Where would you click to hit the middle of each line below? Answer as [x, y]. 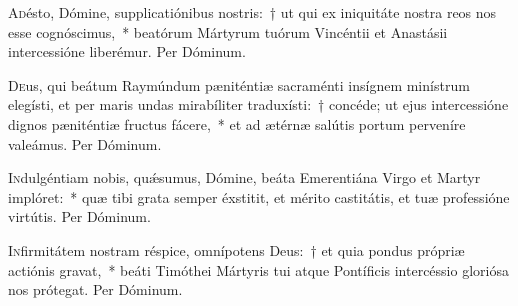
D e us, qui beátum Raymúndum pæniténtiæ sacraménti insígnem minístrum [239, 84]
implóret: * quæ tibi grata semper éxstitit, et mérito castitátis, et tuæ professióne [259, 196]
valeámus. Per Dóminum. [85, 143]
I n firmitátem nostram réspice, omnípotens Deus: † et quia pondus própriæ [236, 249]
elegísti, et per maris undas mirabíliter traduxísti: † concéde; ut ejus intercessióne [258, 104]
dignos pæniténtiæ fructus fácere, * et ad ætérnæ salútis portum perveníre [237, 123]
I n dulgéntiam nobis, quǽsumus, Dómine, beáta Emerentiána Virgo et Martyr [244, 177]
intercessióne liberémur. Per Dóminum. [127, 51]
